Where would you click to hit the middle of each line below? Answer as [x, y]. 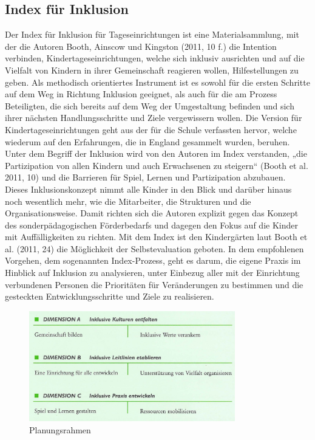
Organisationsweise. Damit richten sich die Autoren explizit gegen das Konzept [152, 213]
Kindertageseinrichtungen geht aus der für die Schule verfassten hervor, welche [151, 129]
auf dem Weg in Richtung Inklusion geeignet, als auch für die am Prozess [141, 94]
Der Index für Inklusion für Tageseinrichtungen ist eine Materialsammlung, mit [152, 34]
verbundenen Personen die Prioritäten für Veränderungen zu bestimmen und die [154, 284]
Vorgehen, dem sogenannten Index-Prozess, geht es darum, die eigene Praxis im [153, 260]
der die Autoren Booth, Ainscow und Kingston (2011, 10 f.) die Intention [141, 46]
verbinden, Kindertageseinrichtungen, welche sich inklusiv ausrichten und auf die [155, 58]
